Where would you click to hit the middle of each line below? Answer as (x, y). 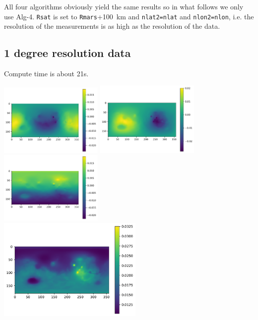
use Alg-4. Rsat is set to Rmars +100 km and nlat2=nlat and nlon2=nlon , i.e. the (129, 16)
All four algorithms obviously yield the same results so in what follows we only (124, 6)
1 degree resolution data (67, 53)
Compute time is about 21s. (46, 74)
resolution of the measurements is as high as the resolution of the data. (112, 26)
